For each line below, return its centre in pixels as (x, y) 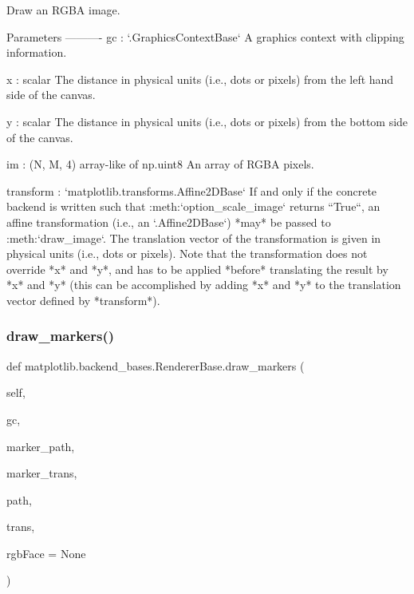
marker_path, (41, 446)
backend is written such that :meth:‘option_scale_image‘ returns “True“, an (193, 206)
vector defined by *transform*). (83, 300)
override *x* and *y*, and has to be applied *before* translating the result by (197, 269)
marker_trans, (42, 473)
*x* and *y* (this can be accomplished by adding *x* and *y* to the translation (204, 285)
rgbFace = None (46, 553)
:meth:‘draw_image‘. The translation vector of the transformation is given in (194, 238)
